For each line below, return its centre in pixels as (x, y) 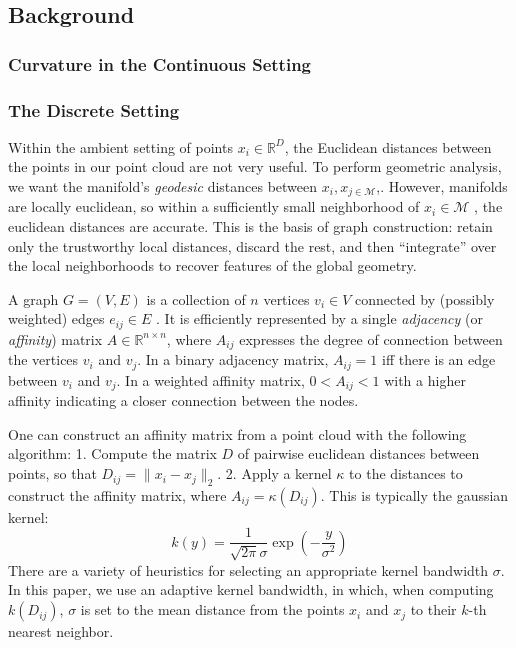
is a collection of (196, 298)
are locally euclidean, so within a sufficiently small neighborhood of (214, 206)
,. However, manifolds (442, 186)
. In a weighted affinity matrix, (210, 379)
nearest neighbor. (61, 631)
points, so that (52, 473)
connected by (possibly (424, 298)
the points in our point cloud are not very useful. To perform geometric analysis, (255, 166)
